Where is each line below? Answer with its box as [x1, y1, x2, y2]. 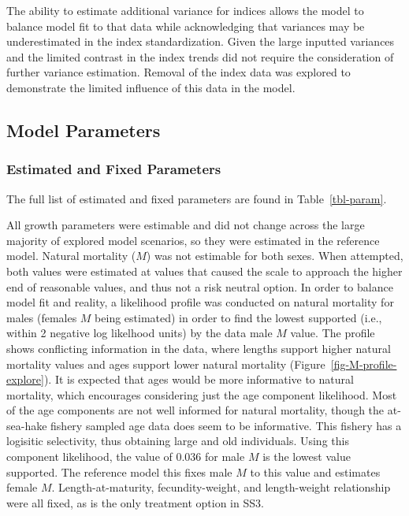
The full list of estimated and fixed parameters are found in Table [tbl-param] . [6, 190, 387, 206]
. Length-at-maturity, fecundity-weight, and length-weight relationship [51, 479, 391, 496]
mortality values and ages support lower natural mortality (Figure [6, 355, 325, 372]
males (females [6, 309, 77, 325]
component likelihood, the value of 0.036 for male [6, 448, 245, 465]
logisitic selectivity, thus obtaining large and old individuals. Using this [6, 432, 349, 449]
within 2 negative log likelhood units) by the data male [6, 325, 273, 341]
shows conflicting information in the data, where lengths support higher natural [6, 340, 391, 356]
